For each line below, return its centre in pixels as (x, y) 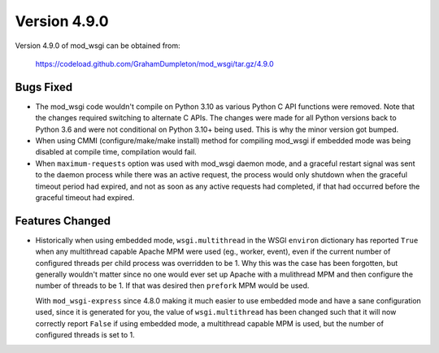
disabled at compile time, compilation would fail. (116, 152)
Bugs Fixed (44, 87)
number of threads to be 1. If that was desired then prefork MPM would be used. (172, 285)
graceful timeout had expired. (85, 197)
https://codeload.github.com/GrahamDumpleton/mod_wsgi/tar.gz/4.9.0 (154, 63)
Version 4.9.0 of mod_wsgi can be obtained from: (98, 46)
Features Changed (63, 221)
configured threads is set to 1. (85, 335)
